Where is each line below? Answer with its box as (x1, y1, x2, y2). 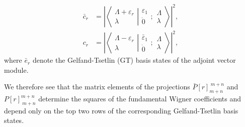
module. (4, 64, 29, 75)
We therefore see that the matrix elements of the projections (4, 81, 190, 92)
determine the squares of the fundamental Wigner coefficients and (38, 93, 241, 104)
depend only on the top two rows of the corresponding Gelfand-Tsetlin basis (4, 105, 238, 115)
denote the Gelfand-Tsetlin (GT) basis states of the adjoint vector (32, 55, 236, 65)
